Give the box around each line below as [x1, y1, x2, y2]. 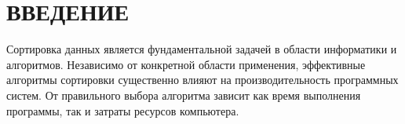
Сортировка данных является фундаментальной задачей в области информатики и [6, 41, 397, 57]
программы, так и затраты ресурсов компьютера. [6, 102, 239, 119]
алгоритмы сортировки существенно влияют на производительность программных [6, 71, 399, 88]
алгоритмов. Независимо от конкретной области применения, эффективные [6, 56, 366, 72]
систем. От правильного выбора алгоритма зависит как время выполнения [6, 86, 361, 103]
